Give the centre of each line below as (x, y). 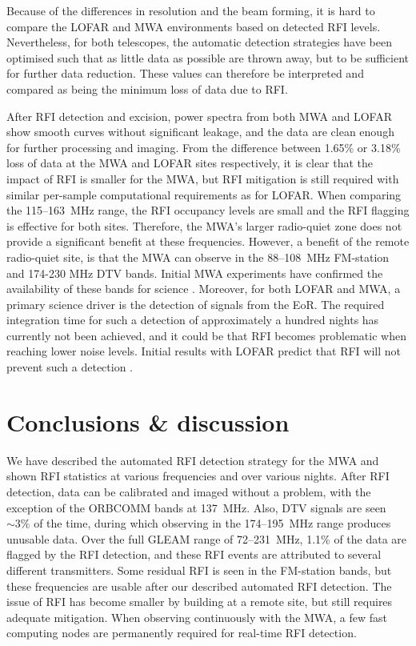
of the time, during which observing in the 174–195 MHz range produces (212, 523)
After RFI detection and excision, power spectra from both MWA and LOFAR (199, 116)
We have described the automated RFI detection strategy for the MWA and (193, 460)
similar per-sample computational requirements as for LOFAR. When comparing (204, 194)
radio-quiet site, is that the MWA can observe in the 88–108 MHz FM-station (198, 257)
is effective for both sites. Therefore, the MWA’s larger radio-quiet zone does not (204, 225)
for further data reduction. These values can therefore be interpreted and (185, 73)
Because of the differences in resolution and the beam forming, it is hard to (191, 10)
